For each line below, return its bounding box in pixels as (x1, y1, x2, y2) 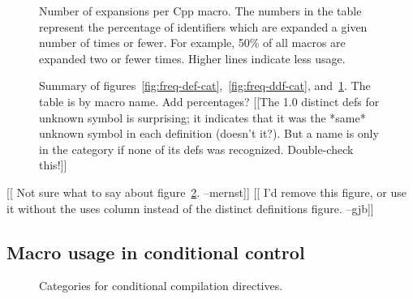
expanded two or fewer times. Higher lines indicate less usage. (39, 49, 346, 66)
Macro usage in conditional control (6, 239, 305, 264)
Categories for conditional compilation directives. (39, 277, 283, 294)
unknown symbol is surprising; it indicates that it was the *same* (39, 109, 366, 126)
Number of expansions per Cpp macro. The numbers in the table (39, 2, 362, 19)
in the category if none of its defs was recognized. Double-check (39, 140, 354, 157)
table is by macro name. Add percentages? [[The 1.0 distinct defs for (39, 92, 380, 109)
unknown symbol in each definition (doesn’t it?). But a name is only (39, 125, 379, 142)
